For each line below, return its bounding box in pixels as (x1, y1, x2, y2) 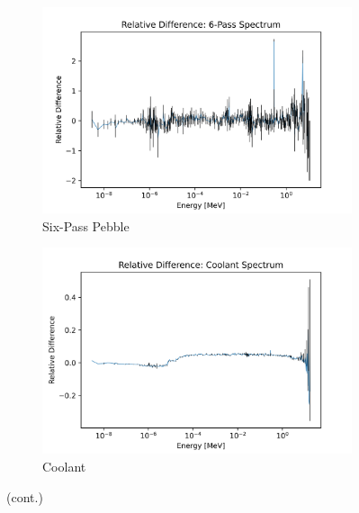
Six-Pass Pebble (42, 216, 130, 235)
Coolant (42, 457, 86, 475)
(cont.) (6, 487, 43, 506)
